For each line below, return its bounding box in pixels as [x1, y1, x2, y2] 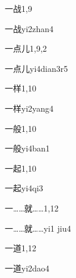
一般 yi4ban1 [5, 142, 50, 154]
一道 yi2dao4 [5, 261, 50, 274]
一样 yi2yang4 [5, 102, 54, 114]
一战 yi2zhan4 [5, 22, 54, 34]
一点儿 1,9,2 [5, 42, 47, 55]
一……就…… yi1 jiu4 [5, 222, 71, 234]
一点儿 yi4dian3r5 [5, 62, 68, 74]
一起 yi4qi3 [5, 182, 43, 194]
